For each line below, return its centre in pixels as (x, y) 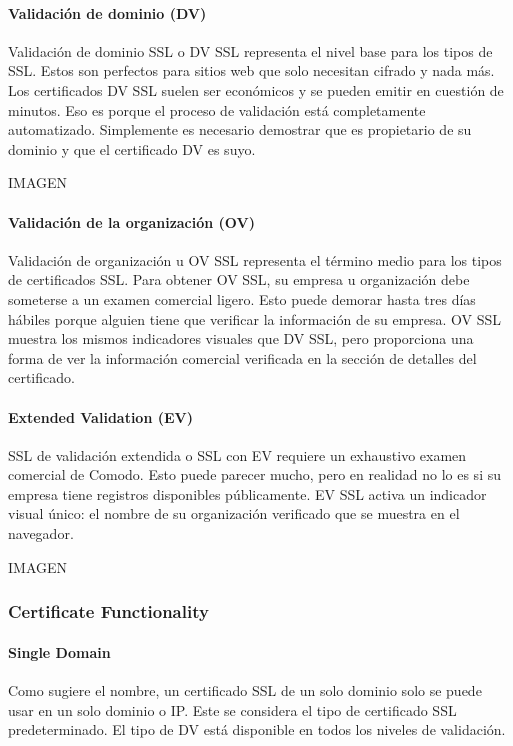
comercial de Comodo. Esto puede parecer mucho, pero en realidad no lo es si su (254, 474)
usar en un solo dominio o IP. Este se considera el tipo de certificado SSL (232, 709)
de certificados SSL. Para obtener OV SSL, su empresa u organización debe (239, 279)
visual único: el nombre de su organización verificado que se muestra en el (234, 513)
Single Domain (59, 651)
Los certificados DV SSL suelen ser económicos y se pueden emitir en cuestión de (256, 89)
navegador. (41, 533)
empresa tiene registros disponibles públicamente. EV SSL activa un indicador (247, 493)
